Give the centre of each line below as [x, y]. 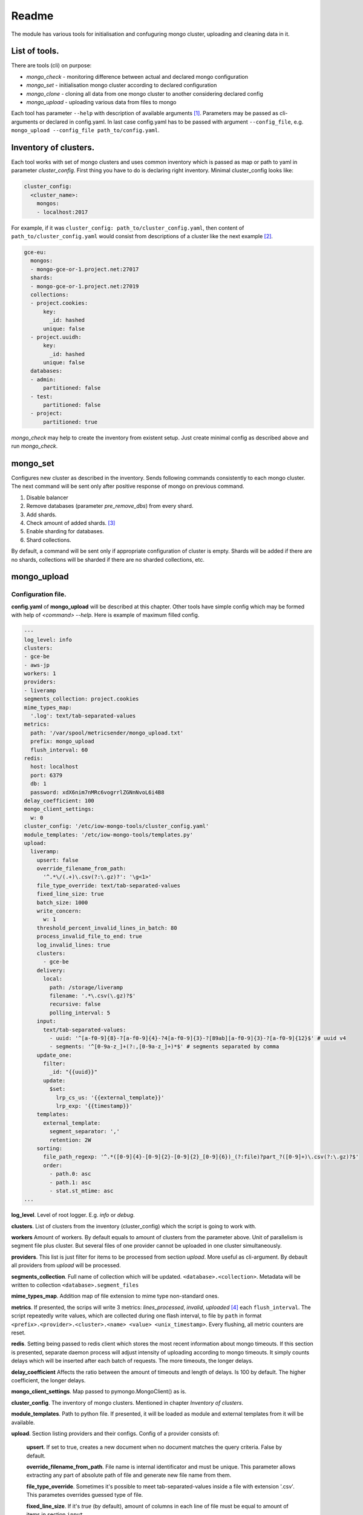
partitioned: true [70, 422]
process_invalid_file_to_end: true [89, 937]
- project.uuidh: [56, 337]
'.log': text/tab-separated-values [83, 716]
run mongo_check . [34, 446]
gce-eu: [35, 252]
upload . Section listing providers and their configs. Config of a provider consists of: [115, 1433]
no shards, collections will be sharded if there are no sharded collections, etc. [108, 559]
